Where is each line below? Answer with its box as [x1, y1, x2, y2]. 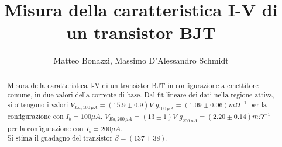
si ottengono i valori [7, 100, 68, 110]
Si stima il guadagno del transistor [7, 133, 113, 143]
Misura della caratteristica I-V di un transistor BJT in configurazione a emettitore [7, 80, 259, 90]
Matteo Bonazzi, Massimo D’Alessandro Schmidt [53, 54, 229, 66]
